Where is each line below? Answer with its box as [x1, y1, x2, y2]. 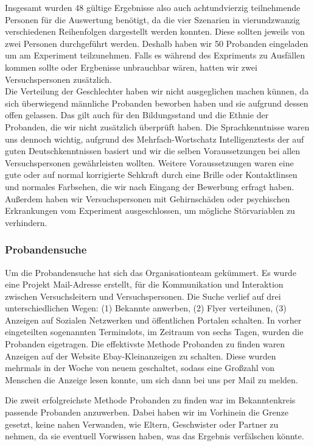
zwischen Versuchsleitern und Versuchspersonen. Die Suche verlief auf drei [5, 289, 281, 302]
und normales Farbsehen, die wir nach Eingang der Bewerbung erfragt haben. [5, 180, 295, 193]
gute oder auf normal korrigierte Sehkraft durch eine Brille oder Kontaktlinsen [5, 168, 298, 181]
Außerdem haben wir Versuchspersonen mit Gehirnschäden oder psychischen [5, 192, 290, 205]
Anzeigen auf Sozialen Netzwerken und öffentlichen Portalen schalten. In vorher [5, 313, 302, 326]
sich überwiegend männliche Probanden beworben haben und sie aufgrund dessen [5, 96, 309, 109]
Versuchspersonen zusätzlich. [5, 73, 112, 85]
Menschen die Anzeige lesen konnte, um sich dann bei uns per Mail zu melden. [5, 373, 298, 386]
